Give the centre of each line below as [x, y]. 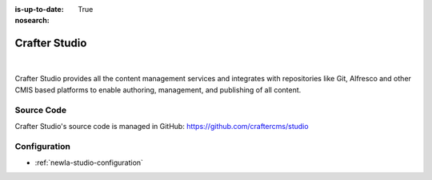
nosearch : [32, 21]
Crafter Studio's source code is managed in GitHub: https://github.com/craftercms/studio [162, 126]
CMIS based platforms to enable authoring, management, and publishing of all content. [158, 90]
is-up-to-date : [39, 9]
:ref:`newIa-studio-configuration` [89, 162]
